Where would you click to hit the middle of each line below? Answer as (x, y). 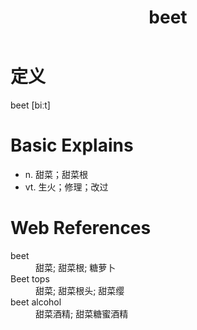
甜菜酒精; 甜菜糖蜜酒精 (82, 313)
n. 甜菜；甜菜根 (56, 174)
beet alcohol (36, 302)
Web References (81, 228)
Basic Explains (72, 145)
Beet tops (30, 278)
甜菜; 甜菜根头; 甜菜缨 (80, 290)
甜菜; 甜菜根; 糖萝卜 (76, 267)
